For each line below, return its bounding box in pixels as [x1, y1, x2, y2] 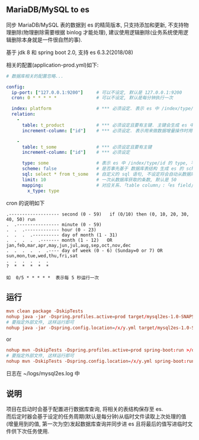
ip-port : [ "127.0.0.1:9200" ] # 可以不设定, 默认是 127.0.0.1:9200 [11, 89, 182, 96]
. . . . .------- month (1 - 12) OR [6, 237, 113, 243]
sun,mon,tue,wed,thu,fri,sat [6, 252, 78, 259]
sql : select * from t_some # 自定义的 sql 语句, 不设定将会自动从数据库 [21, 172, 195, 178]
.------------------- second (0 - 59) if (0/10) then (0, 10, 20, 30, [6, 211, 190, 217]
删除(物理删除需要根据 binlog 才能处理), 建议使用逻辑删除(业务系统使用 [11, 29, 184, 36]
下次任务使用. [16, 428, 50, 435]
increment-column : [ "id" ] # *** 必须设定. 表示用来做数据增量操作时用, [21, 128, 195, 134]
